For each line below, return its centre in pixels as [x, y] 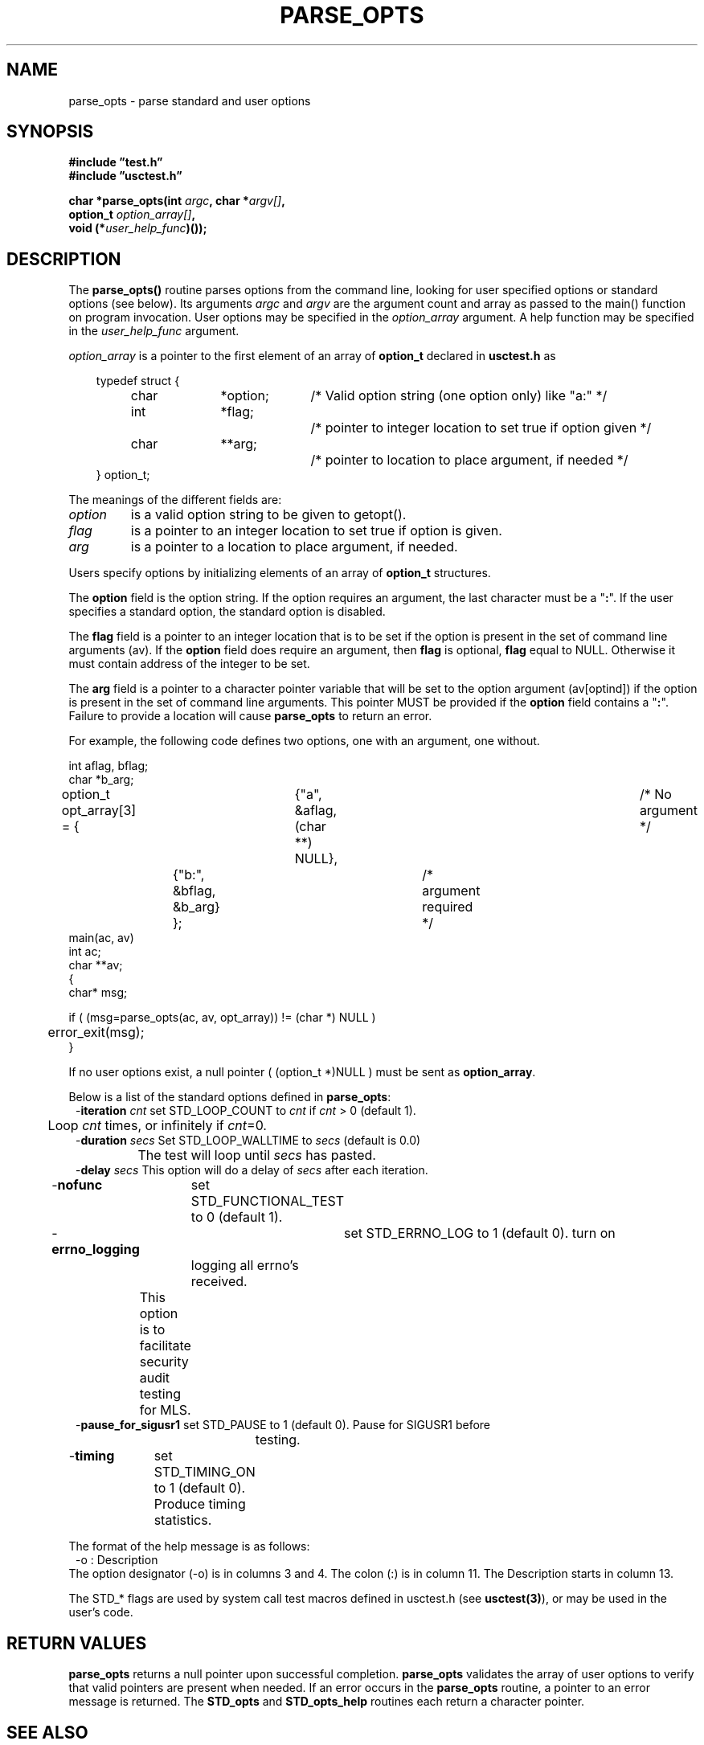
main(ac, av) [101, 938]
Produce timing [200, 1504]
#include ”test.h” [116, 162]
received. [219, 1282]
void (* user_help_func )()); [138, 228]
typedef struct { [138, 381]
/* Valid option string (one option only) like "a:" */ [459, 396]
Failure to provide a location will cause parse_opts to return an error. [250, 716]
